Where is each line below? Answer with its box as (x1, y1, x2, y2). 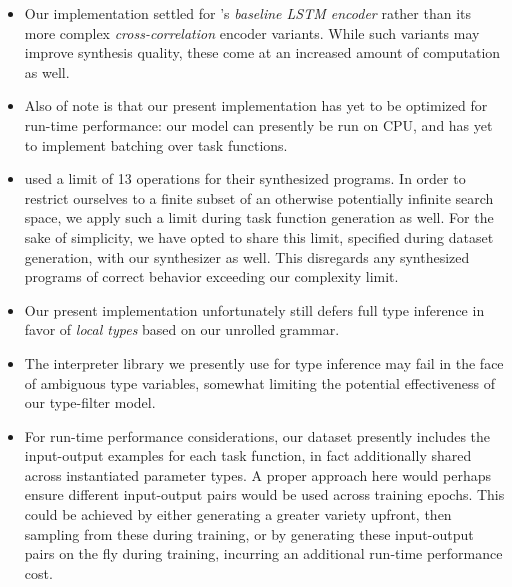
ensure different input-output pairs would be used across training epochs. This (24, 484, 505, 505)
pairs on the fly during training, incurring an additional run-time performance (24, 543, 503, 564)
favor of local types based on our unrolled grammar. (24, 319, 340, 340)
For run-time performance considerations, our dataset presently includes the (24, 425, 491, 446)
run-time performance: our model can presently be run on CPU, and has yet (24, 114, 493, 135)
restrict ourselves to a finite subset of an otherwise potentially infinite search (24, 187, 494, 208)
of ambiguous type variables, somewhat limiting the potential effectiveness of (24, 372, 495, 393)
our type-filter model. (24, 392, 156, 413)
